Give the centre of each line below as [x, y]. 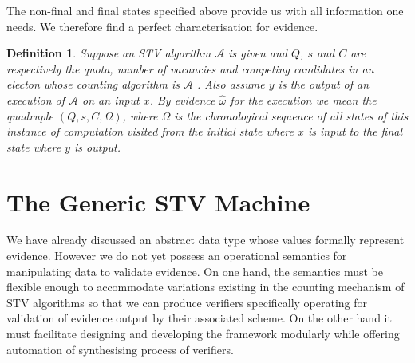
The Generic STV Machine [158, 201]
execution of [36, 99]
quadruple [30, 115]
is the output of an [324, 84]
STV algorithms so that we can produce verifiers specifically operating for [187, 302]
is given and [258, 53]
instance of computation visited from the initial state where [150, 131]
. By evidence [182, 99]
